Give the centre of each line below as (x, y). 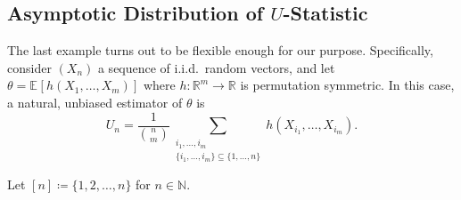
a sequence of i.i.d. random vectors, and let (216, 67)
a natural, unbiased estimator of (95, 102)
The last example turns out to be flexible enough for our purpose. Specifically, (220, 50)
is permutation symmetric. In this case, (347, 85)
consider (29, 67)
